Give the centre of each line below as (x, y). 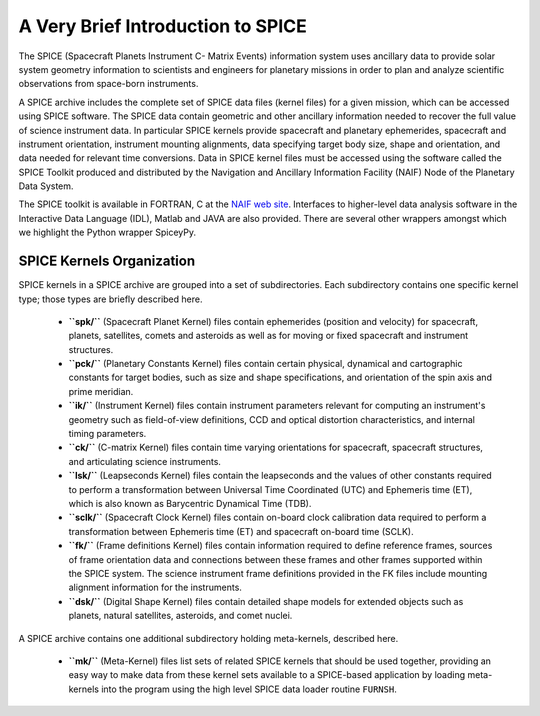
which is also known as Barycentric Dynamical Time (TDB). (190, 503)
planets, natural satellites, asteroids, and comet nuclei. (180, 616)
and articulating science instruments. (145, 461)
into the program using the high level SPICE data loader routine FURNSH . (249, 689)
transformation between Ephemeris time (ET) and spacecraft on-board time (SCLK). (241, 531)
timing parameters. (107, 434)
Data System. (46, 186)
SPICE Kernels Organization (107, 261)
